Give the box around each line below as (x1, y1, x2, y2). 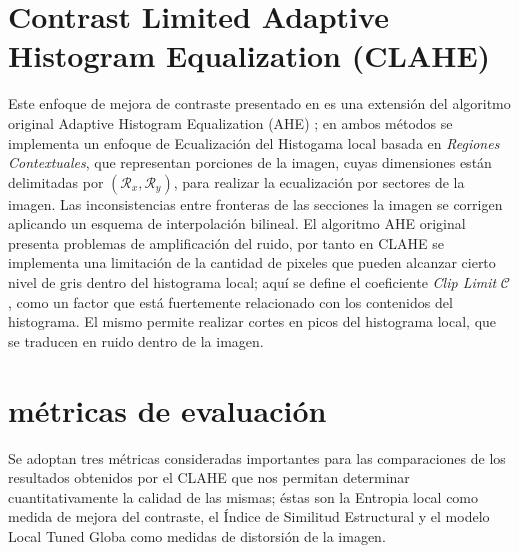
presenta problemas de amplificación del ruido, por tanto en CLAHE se (8, 232, 444, 253)
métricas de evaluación (8, 389, 327, 430)
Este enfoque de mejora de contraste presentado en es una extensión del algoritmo (8, 93, 511, 114)
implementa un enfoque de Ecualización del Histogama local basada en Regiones (8, 132, 500, 153)
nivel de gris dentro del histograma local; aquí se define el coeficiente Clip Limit (8, 272, 497, 293)
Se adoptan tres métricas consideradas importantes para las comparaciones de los (8, 447, 506, 468)
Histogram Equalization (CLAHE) (8, 35, 491, 76)
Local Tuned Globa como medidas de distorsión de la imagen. (8, 525, 386, 546)
